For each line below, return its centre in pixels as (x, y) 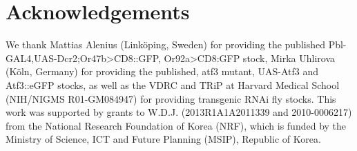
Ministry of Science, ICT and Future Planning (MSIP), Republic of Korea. (163, 139)
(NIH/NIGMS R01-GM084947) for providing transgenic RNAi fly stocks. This (171, 98)
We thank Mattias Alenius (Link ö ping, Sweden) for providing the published (165, 44)
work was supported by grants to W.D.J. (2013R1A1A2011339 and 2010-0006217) (179, 112)
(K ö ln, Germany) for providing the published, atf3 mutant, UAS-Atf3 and (162, 71)
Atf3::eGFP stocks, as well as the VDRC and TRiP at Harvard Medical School (173, 84)
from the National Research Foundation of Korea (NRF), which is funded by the (176, 125)
